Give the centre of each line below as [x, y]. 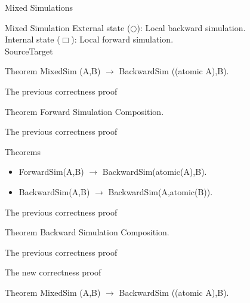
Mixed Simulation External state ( [68, 27]
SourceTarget [29, 51]
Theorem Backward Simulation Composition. [87, 232]
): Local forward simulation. [122, 39]
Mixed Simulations [39, 7]
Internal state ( [33, 39]
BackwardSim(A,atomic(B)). [161, 191]
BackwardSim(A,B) [54, 191]
